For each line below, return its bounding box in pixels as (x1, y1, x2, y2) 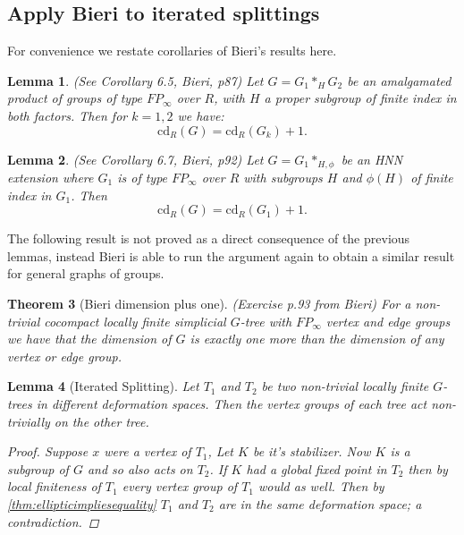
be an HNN (341, 149, 403, 168)
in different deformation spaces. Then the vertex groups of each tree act (36, 394, 427, 412)
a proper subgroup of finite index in (264, 89, 457, 107)
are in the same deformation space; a (218, 494, 422, 513)
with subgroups (243, 168, 323, 187)
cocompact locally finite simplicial (44, 311, 226, 330)
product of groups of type (7, 89, 143, 107)
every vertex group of (122, 477, 238, 496)
